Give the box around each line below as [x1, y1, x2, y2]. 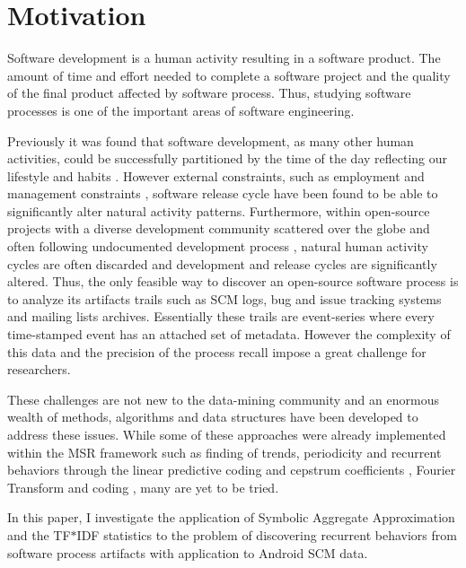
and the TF [7, 525, 71, 544]
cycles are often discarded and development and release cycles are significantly [7, 254, 437, 273]
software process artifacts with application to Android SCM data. [7, 543, 368, 562]
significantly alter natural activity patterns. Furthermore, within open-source [7, 201, 430, 220]
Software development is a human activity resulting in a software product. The [7, 48, 441, 67]
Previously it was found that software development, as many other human [7, 131, 414, 150]
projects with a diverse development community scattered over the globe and [7, 219, 430, 238]
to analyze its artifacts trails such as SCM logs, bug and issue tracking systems [7, 289, 442, 308]
